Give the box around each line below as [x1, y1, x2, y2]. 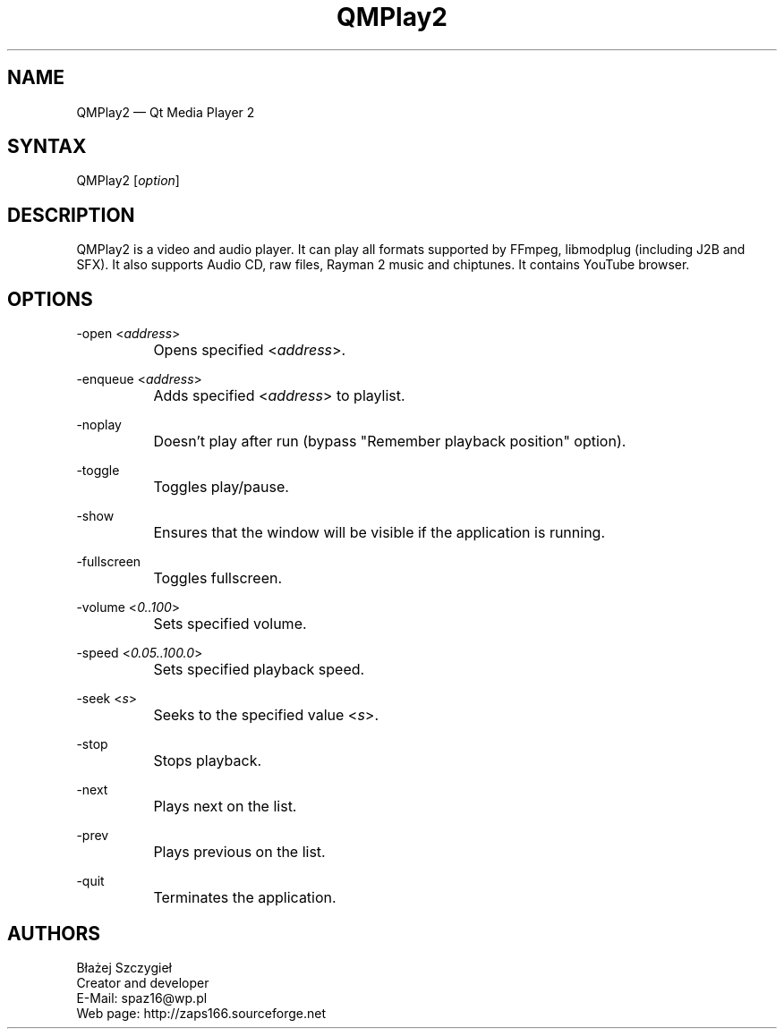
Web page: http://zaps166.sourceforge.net [76, 1005, 327, 1021]
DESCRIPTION [7, 203, 135, 226]
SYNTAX [7, 135, 87, 158]
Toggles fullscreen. [153, 569, 283, 588]
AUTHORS [7, 921, 101, 945]
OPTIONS [7, 287, 93, 310]
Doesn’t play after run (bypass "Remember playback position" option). [153, 432, 626, 451]
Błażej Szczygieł [76, 959, 172, 975]
